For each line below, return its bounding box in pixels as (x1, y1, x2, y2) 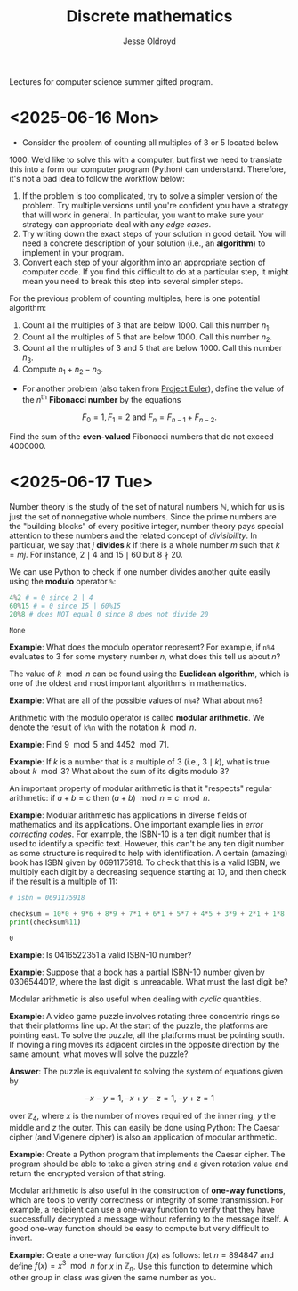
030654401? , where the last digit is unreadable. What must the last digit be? (9, 976, 289, 986)
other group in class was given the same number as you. (9, 1271, 217, 1282)
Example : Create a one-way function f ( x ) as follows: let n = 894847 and (9, 1249, 274, 1260)
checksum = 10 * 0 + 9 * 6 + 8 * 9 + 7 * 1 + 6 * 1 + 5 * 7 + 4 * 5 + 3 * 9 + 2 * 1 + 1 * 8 (9, 909, 285, 919)
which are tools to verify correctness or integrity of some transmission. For (9, 1194, 284, 1205)
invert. (9, 1232, 33, 1243)
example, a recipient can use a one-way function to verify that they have (9, 1204, 276, 1214)
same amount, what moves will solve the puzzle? (9, 1049, 189, 1059)
